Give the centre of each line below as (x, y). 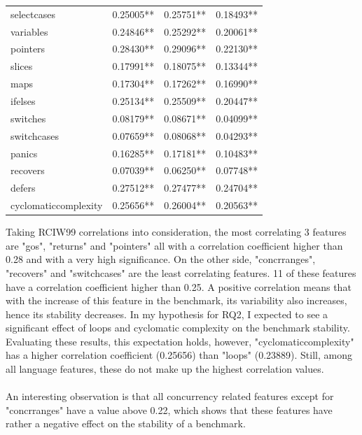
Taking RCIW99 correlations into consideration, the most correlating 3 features (176, 232)
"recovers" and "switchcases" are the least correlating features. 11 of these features (181, 272)
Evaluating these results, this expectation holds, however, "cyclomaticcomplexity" (180, 341)
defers (23, 188)
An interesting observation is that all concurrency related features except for (170, 396)
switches (28, 118)
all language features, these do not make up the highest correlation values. (165, 369)
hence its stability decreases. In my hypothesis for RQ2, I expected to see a (167, 314)
